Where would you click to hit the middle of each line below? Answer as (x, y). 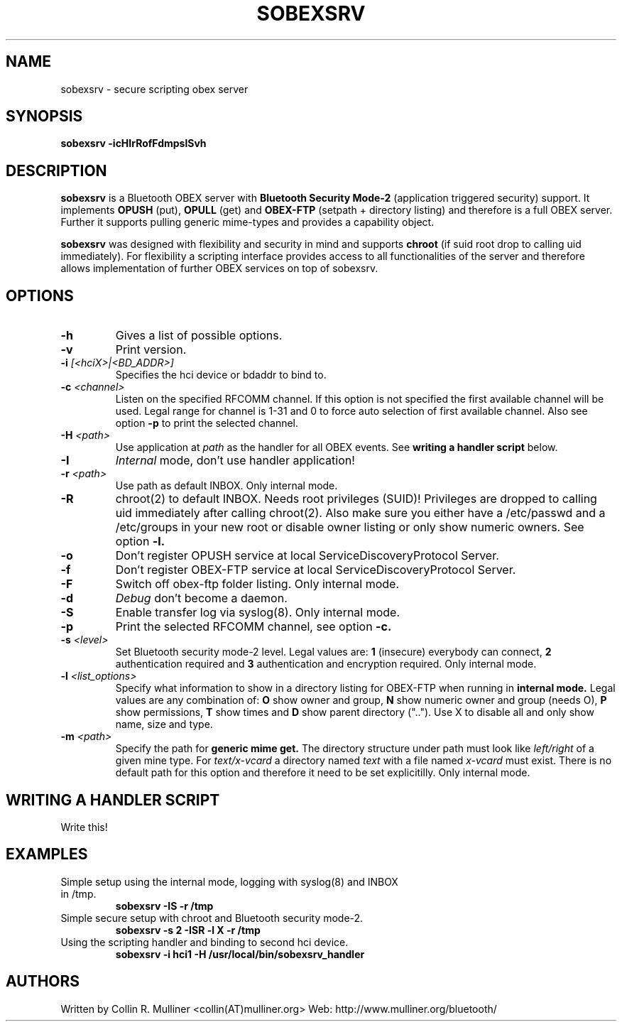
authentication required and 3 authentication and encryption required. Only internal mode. (326, 664)
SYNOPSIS (44, 116)
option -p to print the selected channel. (207, 423)
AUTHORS (43, 982)
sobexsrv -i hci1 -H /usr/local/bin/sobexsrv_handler (240, 954)
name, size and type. (164, 724)
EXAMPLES (47, 854)
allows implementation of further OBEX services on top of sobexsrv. (219, 268)
